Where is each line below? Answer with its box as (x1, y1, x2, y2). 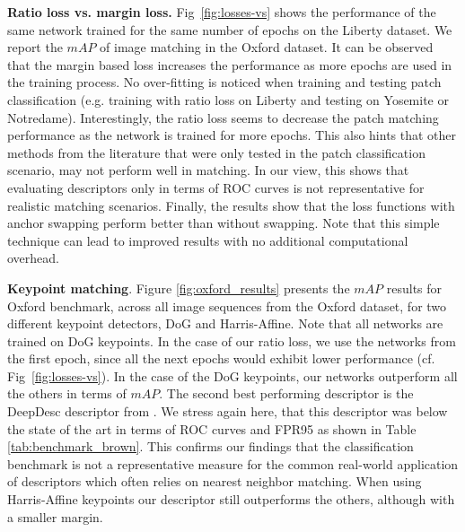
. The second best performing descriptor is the (159, 384, 414, 403)
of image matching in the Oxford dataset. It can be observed (100, 38, 434, 57)
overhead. (7, 249, 59, 267)
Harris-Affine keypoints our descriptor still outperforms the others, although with (7, 490, 455, 509)
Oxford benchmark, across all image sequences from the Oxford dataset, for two (7, 296, 447, 315)
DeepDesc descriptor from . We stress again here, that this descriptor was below (7, 402, 448, 421)
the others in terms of (7, 384, 127, 403)
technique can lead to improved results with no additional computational (7, 231, 408, 249)
